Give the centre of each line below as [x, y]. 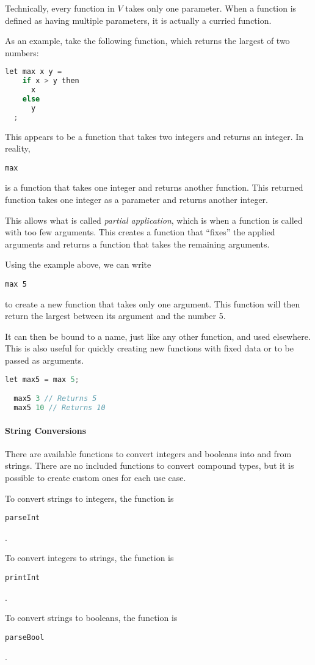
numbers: [22, 52]
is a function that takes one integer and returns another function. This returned [154, 187]
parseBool [25, 637]
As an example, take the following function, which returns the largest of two [147, 41]
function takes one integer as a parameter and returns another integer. [137, 200]
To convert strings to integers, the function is [89, 498]
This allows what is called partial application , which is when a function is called [154, 220]
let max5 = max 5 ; [42, 379]
